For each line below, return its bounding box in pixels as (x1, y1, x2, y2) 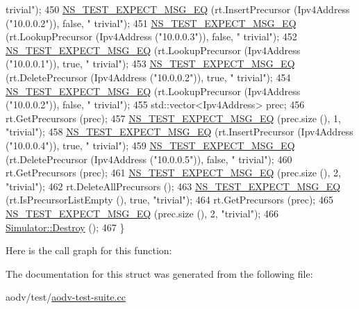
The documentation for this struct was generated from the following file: (6, 266, 313, 281)
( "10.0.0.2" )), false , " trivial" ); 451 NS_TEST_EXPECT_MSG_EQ (6, 15, 297, 30)
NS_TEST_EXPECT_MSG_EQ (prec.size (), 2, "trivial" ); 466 (6, 206, 278, 220)
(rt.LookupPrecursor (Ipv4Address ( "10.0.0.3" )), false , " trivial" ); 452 (6, 29, 297, 44)
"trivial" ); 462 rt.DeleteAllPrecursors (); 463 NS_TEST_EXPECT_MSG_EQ (6, 178, 341, 193)
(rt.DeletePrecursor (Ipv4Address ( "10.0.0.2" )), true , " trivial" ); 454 (6, 69, 291, 84)
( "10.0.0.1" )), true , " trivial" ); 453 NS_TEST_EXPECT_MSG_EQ (6, 56, 295, 71)
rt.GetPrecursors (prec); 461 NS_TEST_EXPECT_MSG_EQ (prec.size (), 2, (6, 165, 341, 180)
